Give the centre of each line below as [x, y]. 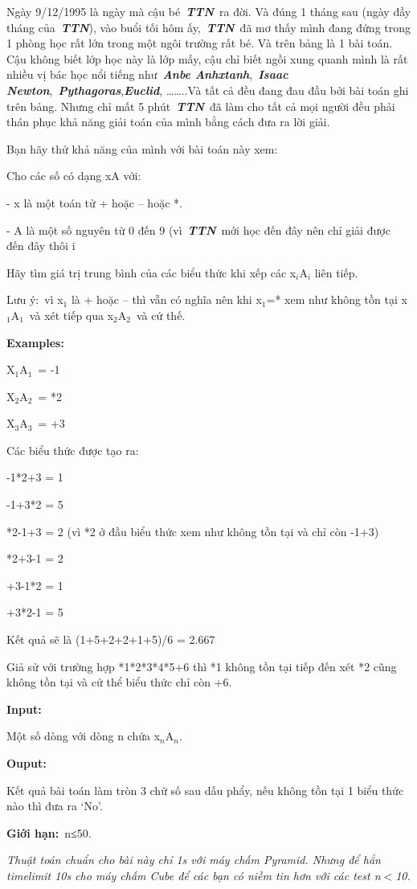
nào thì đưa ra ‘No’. [55, 806]
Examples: [35, 342]
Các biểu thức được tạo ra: [73, 450]
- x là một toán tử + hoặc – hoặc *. [94, 202]
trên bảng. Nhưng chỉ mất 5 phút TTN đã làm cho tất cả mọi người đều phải [201, 106]
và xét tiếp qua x [72, 315]
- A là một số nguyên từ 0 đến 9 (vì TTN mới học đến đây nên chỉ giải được [198, 229]
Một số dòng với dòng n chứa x [84, 736]
